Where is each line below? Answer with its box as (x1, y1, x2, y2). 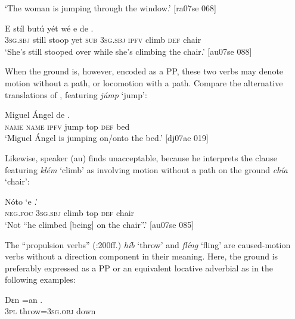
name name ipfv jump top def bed (5, 120, 130, 132)
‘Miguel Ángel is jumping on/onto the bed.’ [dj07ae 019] (5, 132, 209, 144)
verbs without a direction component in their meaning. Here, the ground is (5, 250, 278, 262)
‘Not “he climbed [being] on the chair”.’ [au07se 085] (5, 218, 194, 230)
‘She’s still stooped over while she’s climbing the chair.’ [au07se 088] (5, 45, 252, 57)
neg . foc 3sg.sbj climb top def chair (5, 207, 135, 219)
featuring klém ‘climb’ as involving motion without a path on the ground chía (5, 163, 288, 176)
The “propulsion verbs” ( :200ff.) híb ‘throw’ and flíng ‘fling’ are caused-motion (5, 238, 291, 251)
